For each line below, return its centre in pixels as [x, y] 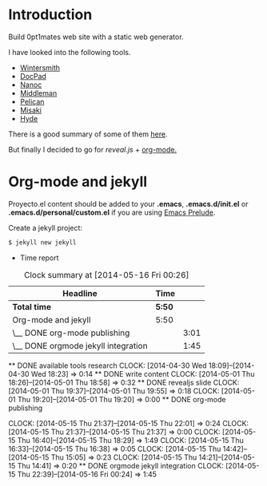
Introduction [50, 15]
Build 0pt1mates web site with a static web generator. [96, 37]
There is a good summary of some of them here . [88, 134]
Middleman [38, 93]
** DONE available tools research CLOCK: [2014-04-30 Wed [108, 365]
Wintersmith [40, 67]
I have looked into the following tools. [70, 52]
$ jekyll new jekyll [43, 242]
